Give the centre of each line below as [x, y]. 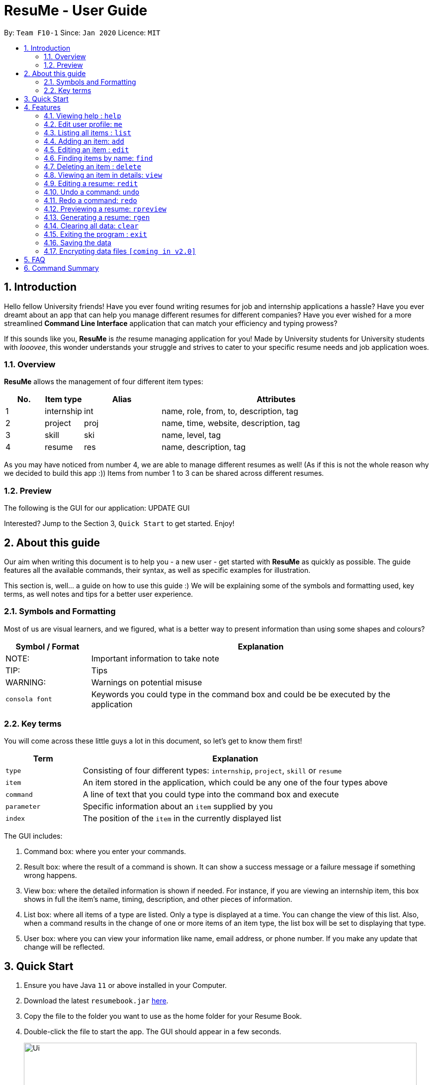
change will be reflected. [64, 947]
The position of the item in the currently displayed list [182, 818]
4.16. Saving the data [78, 242]
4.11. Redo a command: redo [90, 200]
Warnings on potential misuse [147, 682]
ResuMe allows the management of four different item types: [104, 382]
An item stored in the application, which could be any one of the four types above [235, 783]
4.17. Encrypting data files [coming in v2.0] [120, 251]
